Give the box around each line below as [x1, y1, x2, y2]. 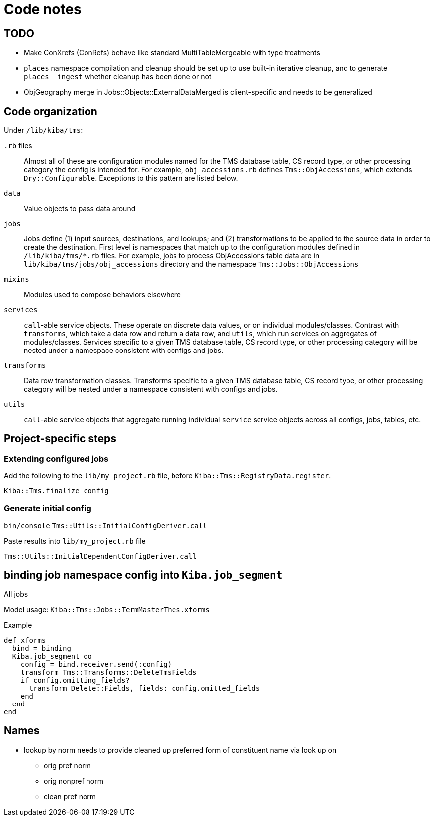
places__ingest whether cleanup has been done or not [24, 72, 212, 81]
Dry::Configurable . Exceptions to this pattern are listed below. [24, 174, 238, 183]
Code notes [4, 1, 82, 18]
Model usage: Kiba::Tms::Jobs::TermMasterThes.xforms [4, 605, 210, 614]
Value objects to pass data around [24, 204, 136, 213]
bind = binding [12, 644, 71, 652]
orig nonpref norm [44, 776, 103, 785]
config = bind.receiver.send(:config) [20, 660, 172, 668]
